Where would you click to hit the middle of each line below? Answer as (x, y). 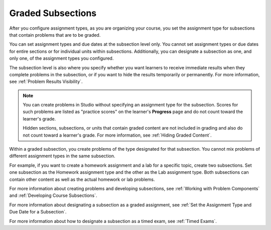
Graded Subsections (53, 13)
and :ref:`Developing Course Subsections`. (53, 195)
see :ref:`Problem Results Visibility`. (46, 82)
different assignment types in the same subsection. (62, 156)
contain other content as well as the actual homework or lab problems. (82, 179)
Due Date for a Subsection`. (38, 212)
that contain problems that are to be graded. (55, 35)
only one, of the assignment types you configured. (61, 58)
